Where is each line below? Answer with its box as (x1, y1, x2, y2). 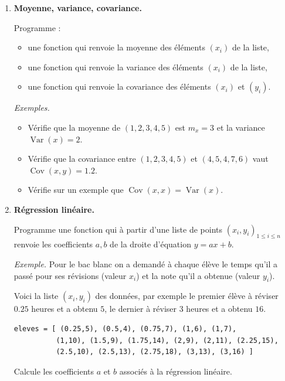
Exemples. (13, 101, 50, 114)
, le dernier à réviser (104, 302, 177, 315)
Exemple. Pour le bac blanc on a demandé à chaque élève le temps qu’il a (13, 257, 277, 270)
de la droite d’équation (110, 238, 191, 250)
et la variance (216, 121, 265, 133)
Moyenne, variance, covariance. (13, 2, 142, 13)
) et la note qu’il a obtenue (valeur (136, 269, 260, 281)
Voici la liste (13, 290, 59, 302)
